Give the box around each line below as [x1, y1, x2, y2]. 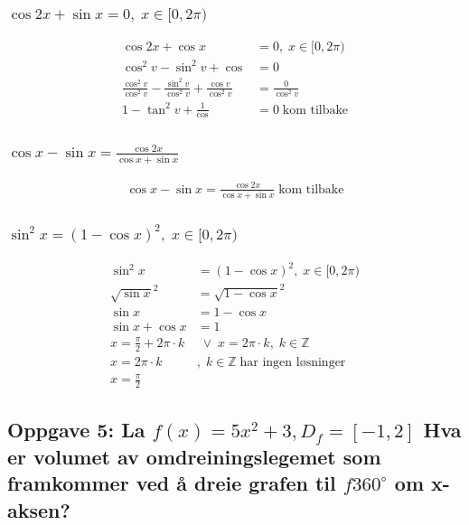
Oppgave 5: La [7, 416, 145, 444]
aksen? [7, 495, 70, 523]
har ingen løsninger [239, 355, 346, 369]
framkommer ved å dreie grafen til [7, 469, 336, 497]
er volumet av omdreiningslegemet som [7, 442, 381, 470]
